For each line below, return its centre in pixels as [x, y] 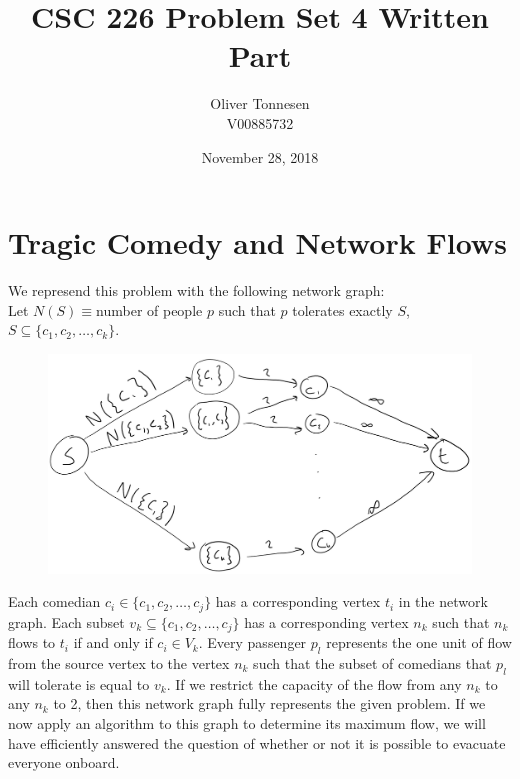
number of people [149, 309]
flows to [32, 642]
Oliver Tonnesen [260, 103]
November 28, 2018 [260, 156]
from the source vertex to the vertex [119, 662]
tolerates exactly [342, 309]
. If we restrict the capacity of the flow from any [314, 683]
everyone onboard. [64, 762]
